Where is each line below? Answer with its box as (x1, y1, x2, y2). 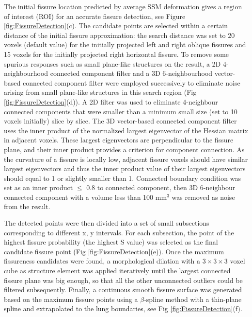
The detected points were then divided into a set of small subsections (4, 218, 209, 228)
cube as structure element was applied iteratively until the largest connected (4, 265, 231, 276)
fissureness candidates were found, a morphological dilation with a (4, 256, 200, 266)
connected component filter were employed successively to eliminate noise (22, 77, 240, 88)
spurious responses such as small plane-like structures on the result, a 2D (4, 58, 221, 69)
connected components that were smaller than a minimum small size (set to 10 (4, 106, 237, 116)
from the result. (4, 201, 50, 211)
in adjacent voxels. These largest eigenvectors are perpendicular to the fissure (4, 135, 234, 145)
